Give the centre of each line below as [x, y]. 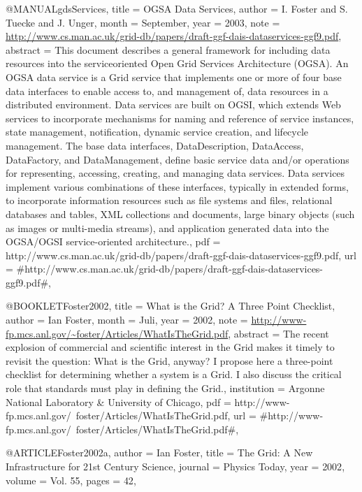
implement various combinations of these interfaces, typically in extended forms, [177, 186]
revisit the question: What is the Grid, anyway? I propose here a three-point [169, 360]
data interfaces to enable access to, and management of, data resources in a [167, 91]
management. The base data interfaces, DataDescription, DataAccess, [155, 145]
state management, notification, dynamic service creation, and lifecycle [157, 132]
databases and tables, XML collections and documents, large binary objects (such [180, 214]
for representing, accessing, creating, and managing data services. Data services [175, 173]
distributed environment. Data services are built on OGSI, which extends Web [173, 104]
